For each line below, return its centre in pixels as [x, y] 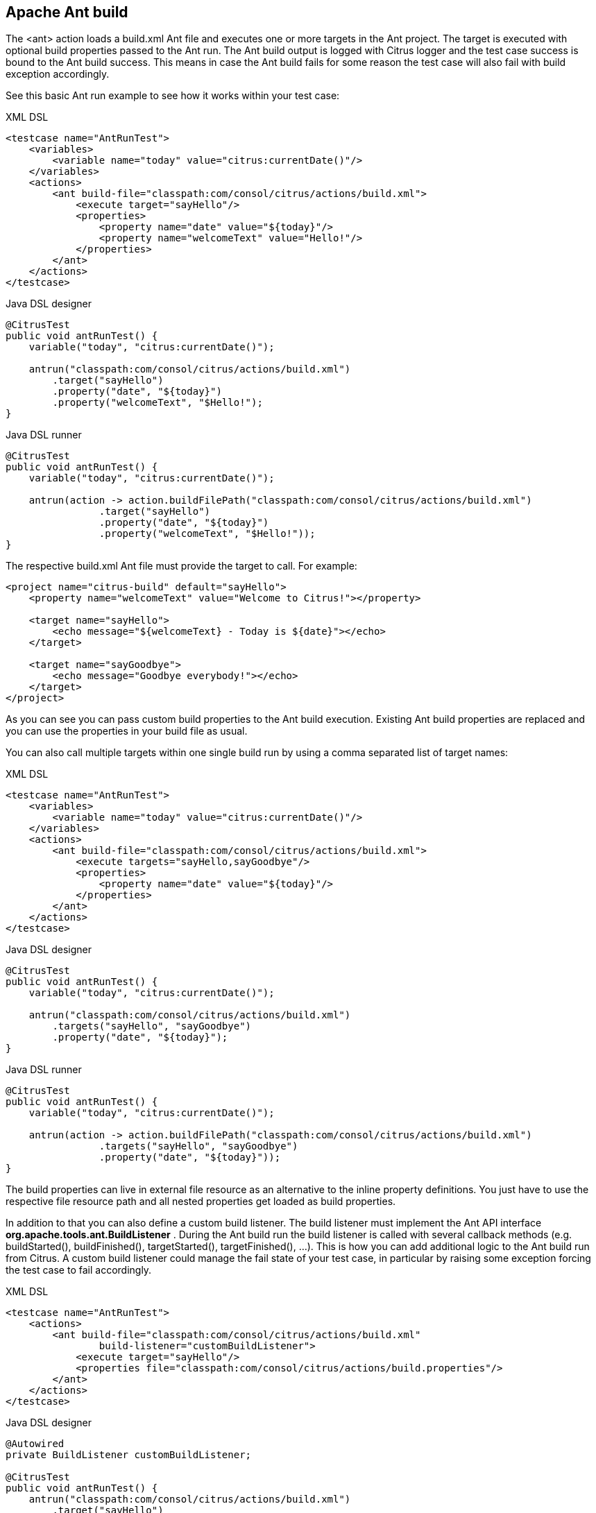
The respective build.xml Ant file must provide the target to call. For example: [181, 566]
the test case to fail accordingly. [79, 1270]
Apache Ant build [67, 12]
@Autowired [35, 1444]
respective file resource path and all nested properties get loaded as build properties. [201, 1202]
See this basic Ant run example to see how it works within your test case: [173, 96]
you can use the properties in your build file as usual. [127, 731]
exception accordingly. [58, 74]
